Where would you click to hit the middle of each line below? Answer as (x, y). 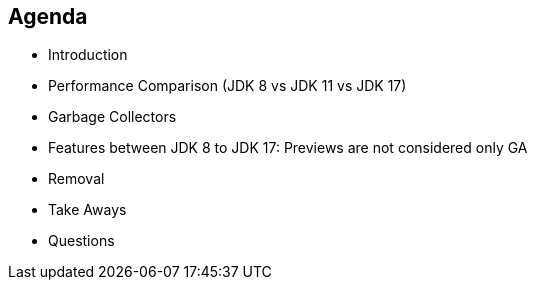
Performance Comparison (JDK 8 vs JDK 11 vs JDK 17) (227, 86)
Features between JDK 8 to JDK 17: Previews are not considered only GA (288, 148)
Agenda (48, 16)
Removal (76, 179)
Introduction (88, 55)
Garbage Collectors (112, 117)
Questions (81, 241)
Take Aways (87, 210)
